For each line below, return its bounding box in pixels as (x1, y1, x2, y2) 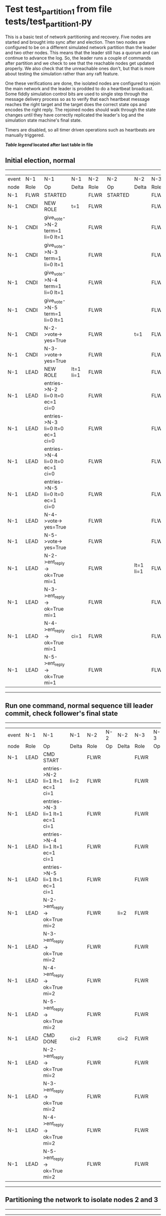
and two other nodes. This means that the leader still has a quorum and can (5, 50, 159, 56)
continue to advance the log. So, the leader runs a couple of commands (5, 55, 151, 61)
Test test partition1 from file (5, 3, 112, 16)
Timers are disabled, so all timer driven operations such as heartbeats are (5, 127, 155, 133)
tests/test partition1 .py (5, 16, 92, 29)
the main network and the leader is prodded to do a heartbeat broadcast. (5, 86, 154, 92)
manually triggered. (5, 132, 45, 138)
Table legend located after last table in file (5, 142, 93, 148)
